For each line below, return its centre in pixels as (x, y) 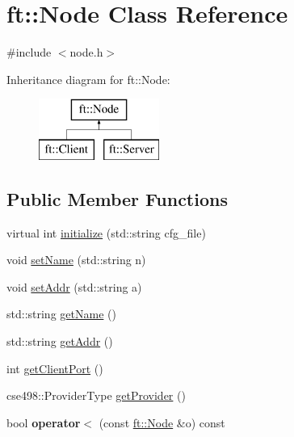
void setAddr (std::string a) (74, 286)
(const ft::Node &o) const (162, 422)
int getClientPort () (55, 368)
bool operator (44, 422)
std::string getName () (61, 314)
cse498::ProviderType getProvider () (96, 395)
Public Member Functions (117, 198)
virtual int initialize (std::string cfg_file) (106, 232)
